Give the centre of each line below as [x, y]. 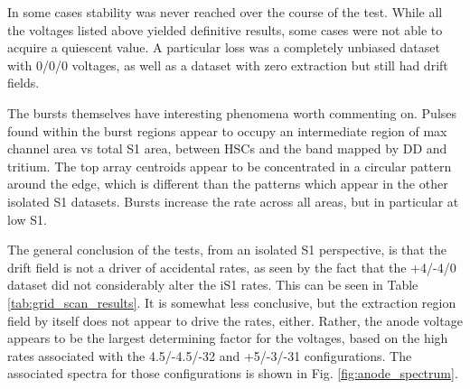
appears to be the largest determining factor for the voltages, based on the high [228, 338]
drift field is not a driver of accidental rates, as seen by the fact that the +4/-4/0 [232, 267]
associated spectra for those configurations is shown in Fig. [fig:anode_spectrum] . [233, 373]
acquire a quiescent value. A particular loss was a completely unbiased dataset [224, 47]
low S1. [27, 219]
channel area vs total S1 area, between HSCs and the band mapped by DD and [227, 148]
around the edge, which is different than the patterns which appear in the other [228, 184]
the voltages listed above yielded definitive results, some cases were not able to [225, 29]
